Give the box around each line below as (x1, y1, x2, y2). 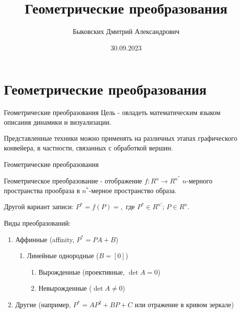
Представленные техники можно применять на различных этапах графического (4, 133, 238, 143)
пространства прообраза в (4, 185, 80, 195)
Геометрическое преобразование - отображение (4, 176, 143, 186)
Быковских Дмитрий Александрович (72, 26, 180, 36)
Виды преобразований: (4, 218, 71, 228)
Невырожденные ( (38, 283, 92, 293)
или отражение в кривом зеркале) (134, 299, 234, 310)
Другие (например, (15, 299, 71, 310)
